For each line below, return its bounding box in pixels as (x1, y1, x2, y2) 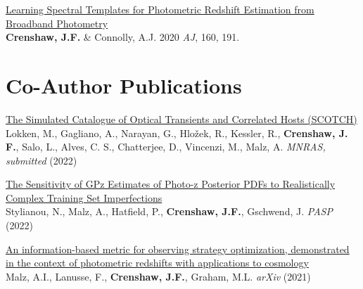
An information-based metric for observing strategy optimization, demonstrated (6, 241, 350, 256)
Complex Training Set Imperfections (6, 190, 163, 205)
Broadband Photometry (6, 15, 108, 30)
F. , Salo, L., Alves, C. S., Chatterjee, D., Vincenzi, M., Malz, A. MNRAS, (6, 139, 326, 154)
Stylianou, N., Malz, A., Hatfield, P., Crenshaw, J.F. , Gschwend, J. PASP (6, 204, 333, 219)
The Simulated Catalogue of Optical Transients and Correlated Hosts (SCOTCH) (6, 111, 357, 126)
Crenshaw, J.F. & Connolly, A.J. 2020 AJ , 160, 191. (6, 30, 240, 44)
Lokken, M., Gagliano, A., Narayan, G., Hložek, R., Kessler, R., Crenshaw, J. (6, 125, 348, 140)
